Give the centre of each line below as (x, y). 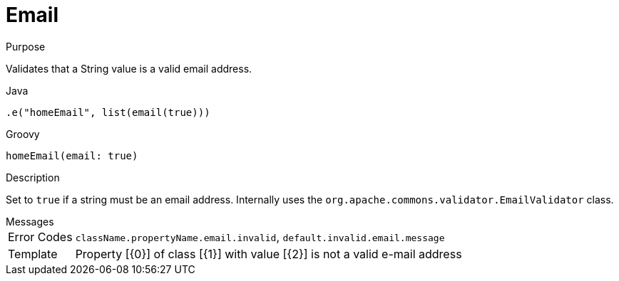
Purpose (26, 46)
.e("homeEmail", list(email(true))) (108, 112)
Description (33, 177)
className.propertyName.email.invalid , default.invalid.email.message (260, 237)
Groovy (23, 134)
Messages (30, 221)
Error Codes (40, 237)
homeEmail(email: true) (72, 155)
